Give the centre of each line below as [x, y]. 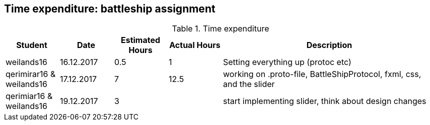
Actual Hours [195, 45]
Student [32, 45]
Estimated [140, 40]
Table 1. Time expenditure [221, 29]
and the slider [249, 84]
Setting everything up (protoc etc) [287, 62]
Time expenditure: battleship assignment [110, 9]
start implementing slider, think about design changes [325, 101]
